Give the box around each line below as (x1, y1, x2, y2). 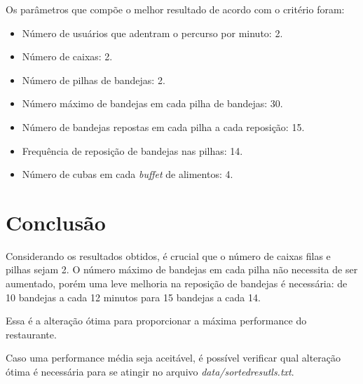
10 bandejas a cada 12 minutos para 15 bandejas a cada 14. (6, 289, 261, 304)
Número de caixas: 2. (22, 49, 113, 64)
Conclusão (6, 207, 106, 236)
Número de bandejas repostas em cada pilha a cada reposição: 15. (22, 119, 305, 134)
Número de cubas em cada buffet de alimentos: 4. (22, 167, 233, 181)
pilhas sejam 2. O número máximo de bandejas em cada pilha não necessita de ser (6, 262, 358, 277)
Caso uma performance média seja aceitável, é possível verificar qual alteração (6, 350, 341, 365)
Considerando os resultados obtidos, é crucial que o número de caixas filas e (6, 248, 331, 263)
